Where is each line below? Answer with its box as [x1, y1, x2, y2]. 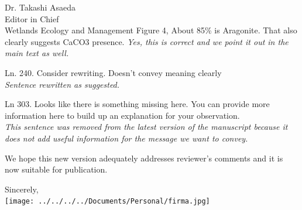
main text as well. [5, 47, 69, 59]
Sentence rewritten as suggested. [5, 78, 120, 90]
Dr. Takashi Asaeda [5, 1, 75, 13]
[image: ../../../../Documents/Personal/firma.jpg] [5, 197, 210, 206]
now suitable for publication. [5, 163, 108, 175]
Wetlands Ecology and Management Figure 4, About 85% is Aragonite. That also [5, 24, 297, 36]
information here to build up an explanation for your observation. [5, 109, 240, 121]
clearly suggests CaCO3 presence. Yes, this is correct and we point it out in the [5, 35, 289, 47]
